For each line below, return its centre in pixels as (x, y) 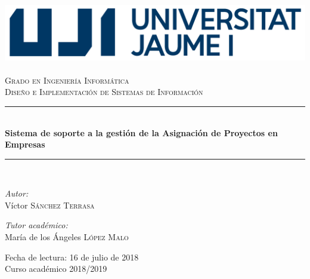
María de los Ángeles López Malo (67, 237)
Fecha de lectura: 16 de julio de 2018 (72, 257)
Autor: (17, 193)
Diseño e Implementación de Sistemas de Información (104, 92)
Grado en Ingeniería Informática (67, 80)
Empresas (25, 144)
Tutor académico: (36, 225)
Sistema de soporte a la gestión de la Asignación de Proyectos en (141, 132)
